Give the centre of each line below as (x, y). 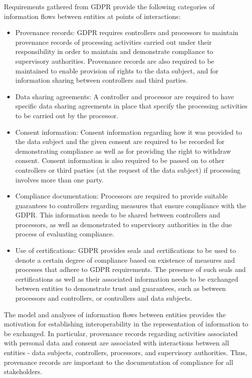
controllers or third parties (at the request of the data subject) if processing (128, 170)
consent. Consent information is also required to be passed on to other (120, 160)
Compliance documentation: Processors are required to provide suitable (121, 196)
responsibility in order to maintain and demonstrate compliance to (114, 51)
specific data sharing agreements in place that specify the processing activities (131, 106)
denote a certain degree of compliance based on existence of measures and (125, 260)
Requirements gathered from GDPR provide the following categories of (109, 6)
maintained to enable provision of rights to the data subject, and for (117, 70)
